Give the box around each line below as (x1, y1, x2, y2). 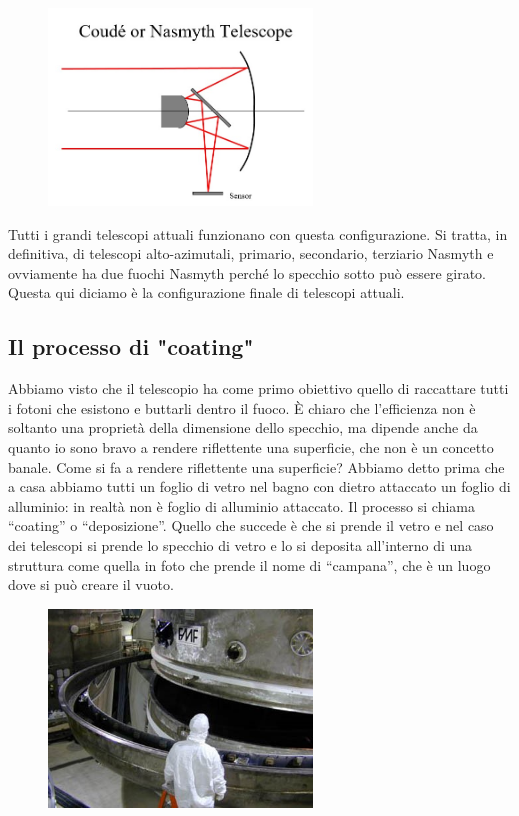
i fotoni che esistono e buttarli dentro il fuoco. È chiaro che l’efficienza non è (8, 397, 476, 418)
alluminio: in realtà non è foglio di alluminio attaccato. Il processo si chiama (8, 495, 475, 516)
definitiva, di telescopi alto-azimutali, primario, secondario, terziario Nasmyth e (8, 243, 494, 264)
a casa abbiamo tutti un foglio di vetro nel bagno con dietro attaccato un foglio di (8, 476, 511, 497)
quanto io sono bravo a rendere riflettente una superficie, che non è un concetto (8, 437, 494, 458)
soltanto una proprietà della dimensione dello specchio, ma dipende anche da (8, 417, 478, 438)
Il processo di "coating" (8, 331, 254, 362)
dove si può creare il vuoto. (8, 574, 174, 595)
